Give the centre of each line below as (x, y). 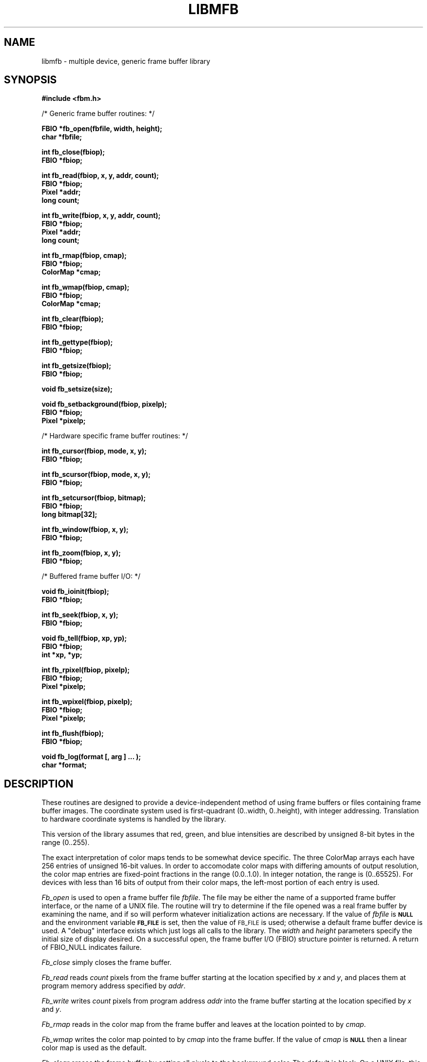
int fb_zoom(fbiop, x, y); (81, 553)
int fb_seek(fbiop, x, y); (80, 615)
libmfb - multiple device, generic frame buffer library (126, 61)
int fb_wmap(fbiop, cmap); (86, 287)
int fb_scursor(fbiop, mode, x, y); (96, 474)
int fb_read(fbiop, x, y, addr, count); (100, 176)
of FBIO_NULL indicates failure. (92, 947)
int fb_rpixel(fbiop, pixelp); (86, 670)
